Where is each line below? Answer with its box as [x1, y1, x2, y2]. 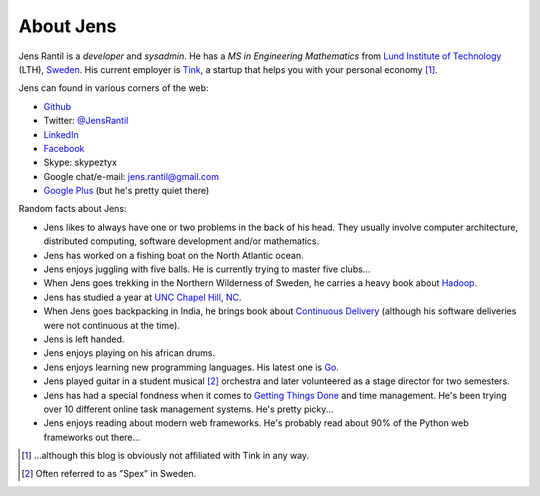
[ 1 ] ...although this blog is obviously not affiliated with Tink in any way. [21, 450, 310, 462]
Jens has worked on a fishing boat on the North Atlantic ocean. [43, 249, 304, 261]
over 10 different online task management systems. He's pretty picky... [43, 403, 334, 415]
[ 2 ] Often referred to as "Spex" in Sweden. [21, 468, 197, 480]
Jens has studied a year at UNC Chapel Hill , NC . [43, 291, 242, 303]
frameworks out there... [43, 431, 141, 443]
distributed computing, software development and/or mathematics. [43, 235, 320, 247]
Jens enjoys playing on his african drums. [43, 347, 216, 359]
